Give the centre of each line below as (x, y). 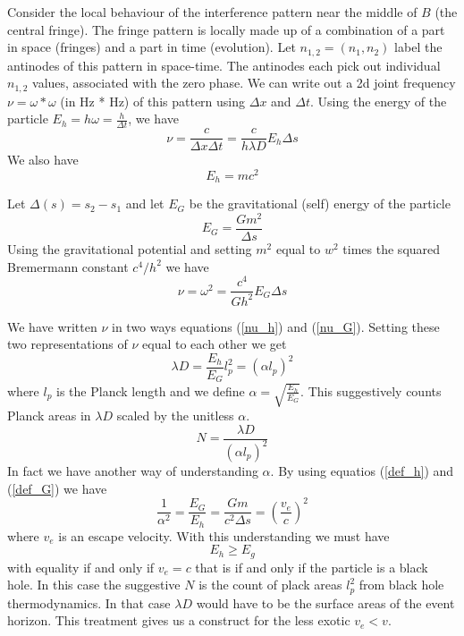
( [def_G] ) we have (57, 488)
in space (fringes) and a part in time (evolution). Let (152, 47)
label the (418, 47)
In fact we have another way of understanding (133, 470)
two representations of (67, 344)
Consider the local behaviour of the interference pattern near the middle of (212, 12)
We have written (52, 326)
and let (145, 204)
